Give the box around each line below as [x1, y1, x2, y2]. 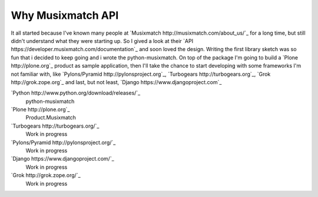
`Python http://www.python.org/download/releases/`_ [11, 89, 141, 96]
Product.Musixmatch [25, 114, 77, 121]
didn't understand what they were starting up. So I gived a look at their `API [11, 37, 194, 44]
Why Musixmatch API [11, 9, 119, 22]
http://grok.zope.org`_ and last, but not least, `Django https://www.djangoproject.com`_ [11, 78, 222, 85]
